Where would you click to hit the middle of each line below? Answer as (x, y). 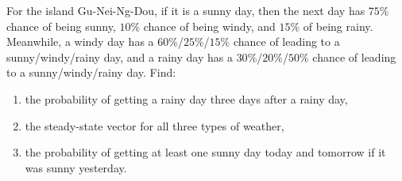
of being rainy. (338, 26)
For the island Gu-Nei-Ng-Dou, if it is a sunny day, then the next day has (186, 10)
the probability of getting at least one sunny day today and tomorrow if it (205, 152)
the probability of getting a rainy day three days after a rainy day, (186, 98)
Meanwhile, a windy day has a (80, 41)
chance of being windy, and (209, 26)
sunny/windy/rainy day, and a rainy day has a (120, 57)
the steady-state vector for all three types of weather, (155, 125)
